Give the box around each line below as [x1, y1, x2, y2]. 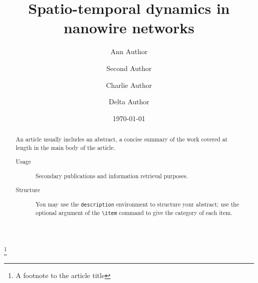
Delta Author [109, 96, 149, 107]
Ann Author [110, 46, 148, 57]
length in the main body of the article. [15, 143, 116, 151]
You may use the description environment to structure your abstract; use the [35, 200, 239, 208]
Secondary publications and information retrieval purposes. [35, 171, 188, 180]
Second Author [106, 63, 152, 73]
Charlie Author [106, 79, 152, 90]
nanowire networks [64, 17, 194, 38]
